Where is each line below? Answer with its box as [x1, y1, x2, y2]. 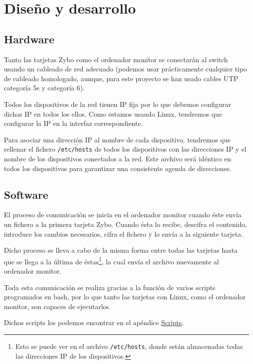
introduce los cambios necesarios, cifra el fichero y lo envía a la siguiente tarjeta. [4, 228, 243, 239]
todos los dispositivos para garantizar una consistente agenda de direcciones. [4, 163, 232, 173]
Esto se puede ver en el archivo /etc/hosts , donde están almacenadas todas [15, 341, 243, 351]
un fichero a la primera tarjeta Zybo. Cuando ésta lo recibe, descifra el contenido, [4, 219, 247, 229]
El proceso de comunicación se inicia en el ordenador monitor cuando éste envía [4, 209, 242, 220]
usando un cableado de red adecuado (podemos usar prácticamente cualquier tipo [4, 64, 247, 74]
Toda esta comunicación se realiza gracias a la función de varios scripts [4, 282, 216, 292]
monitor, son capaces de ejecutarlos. [4, 301, 111, 311]
